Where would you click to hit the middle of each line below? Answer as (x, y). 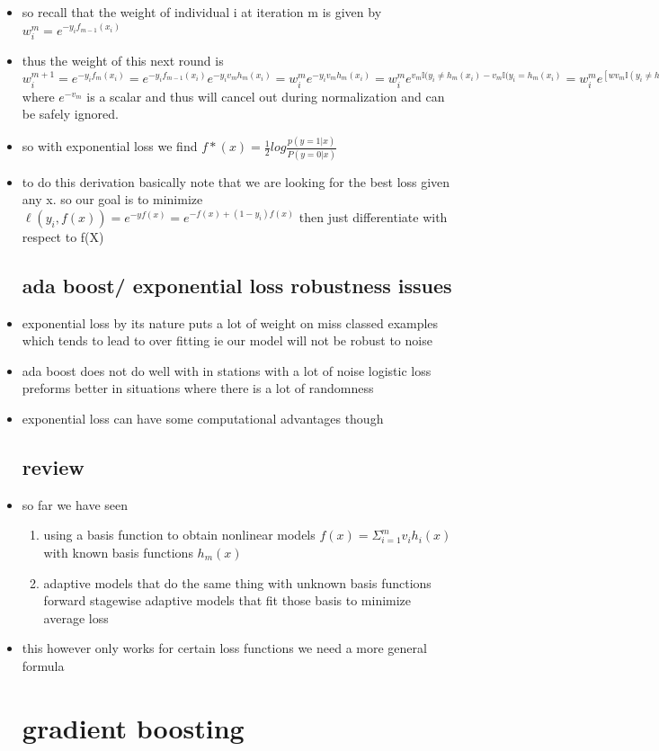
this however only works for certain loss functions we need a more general (224, 648)
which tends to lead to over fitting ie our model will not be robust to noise (227, 340)
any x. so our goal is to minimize (112, 199)
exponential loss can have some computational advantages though (203, 418)
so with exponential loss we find (110, 146)
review (53, 466)
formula (43, 665)
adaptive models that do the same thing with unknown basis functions (237, 582)
